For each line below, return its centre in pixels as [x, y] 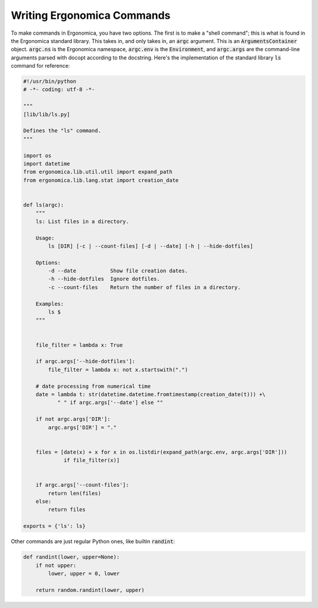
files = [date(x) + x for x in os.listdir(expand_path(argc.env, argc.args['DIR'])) [162, 452]
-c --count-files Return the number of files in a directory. [144, 287]
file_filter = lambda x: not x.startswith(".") [118, 370]
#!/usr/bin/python [50, 82]
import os [37, 155]
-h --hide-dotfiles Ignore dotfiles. [104, 279]
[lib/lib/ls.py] [47, 114]
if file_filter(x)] [92, 460]
